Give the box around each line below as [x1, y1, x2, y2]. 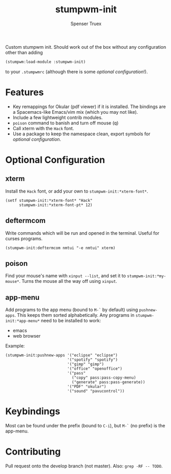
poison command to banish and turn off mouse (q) [12, 119, 119, 126]
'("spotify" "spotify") [67, 357, 118, 362]
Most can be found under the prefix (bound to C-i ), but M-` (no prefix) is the [5, 423, 165, 429]
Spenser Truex [70, 20, 102, 27]
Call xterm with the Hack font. [12, 125, 74, 131]
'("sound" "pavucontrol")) [67, 388, 125, 394]
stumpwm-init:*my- [127, 274, 166, 279]
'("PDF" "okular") [67, 384, 106, 389]
